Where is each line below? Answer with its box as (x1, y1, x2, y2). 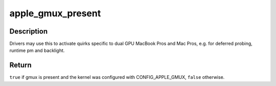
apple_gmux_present (9, 8, 101, 19)
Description (9, 27, 48, 36)
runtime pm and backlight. (9, 47, 65, 53)
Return (9, 61, 32, 70)
